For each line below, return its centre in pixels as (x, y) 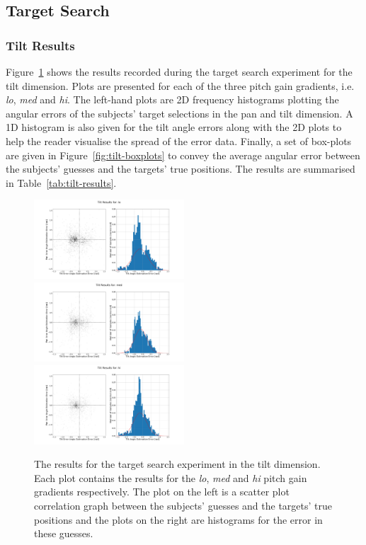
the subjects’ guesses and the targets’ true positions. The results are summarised (181, 169)
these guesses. (64, 533)
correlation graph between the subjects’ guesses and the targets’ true (183, 505)
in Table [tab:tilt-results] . (61, 182)
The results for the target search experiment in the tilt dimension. (177, 464)
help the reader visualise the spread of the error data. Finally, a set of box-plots (179, 140)
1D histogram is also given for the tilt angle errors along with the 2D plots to (174, 127)
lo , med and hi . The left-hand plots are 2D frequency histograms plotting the (172, 99)
